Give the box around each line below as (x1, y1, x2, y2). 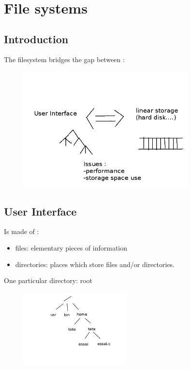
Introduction (4, 31, 69, 46)
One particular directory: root (4, 275, 93, 285)
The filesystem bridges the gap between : (4, 54, 125, 64)
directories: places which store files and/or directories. (15, 259, 175, 269)
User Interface (4, 203, 77, 218)
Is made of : (4, 226, 39, 236)
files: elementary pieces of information (15, 243, 128, 253)
